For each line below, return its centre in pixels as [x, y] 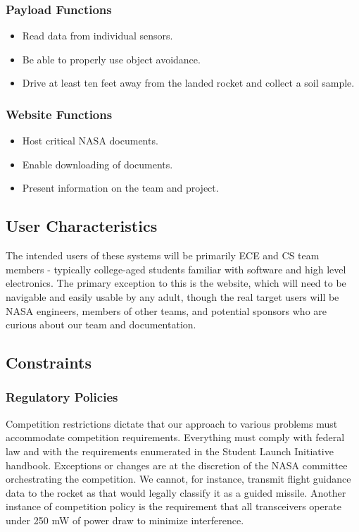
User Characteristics [82, 226]
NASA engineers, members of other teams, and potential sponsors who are [166, 310]
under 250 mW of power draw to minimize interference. [125, 520]
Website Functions [59, 114]
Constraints [49, 363]
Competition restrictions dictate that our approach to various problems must [172, 423]
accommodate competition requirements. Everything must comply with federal [175, 437]
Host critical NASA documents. [90, 141]
